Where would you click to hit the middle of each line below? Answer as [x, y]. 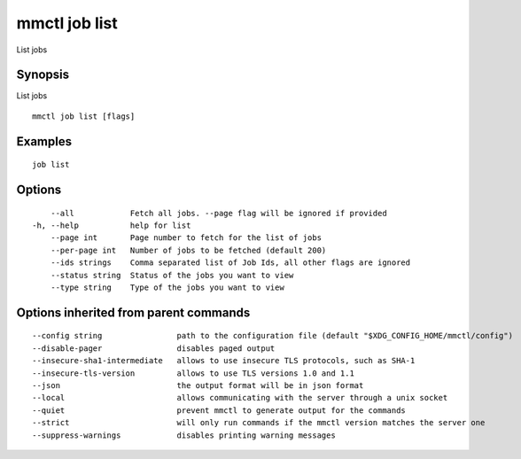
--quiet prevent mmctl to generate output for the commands [219, 410]
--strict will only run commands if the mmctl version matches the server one [259, 423]
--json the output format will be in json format [198, 385]
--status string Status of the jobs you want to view [172, 275]
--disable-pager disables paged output [154, 348]
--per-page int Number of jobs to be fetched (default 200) [188, 250]
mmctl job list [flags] [84, 116]
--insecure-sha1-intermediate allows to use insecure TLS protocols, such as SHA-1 [224, 361]
